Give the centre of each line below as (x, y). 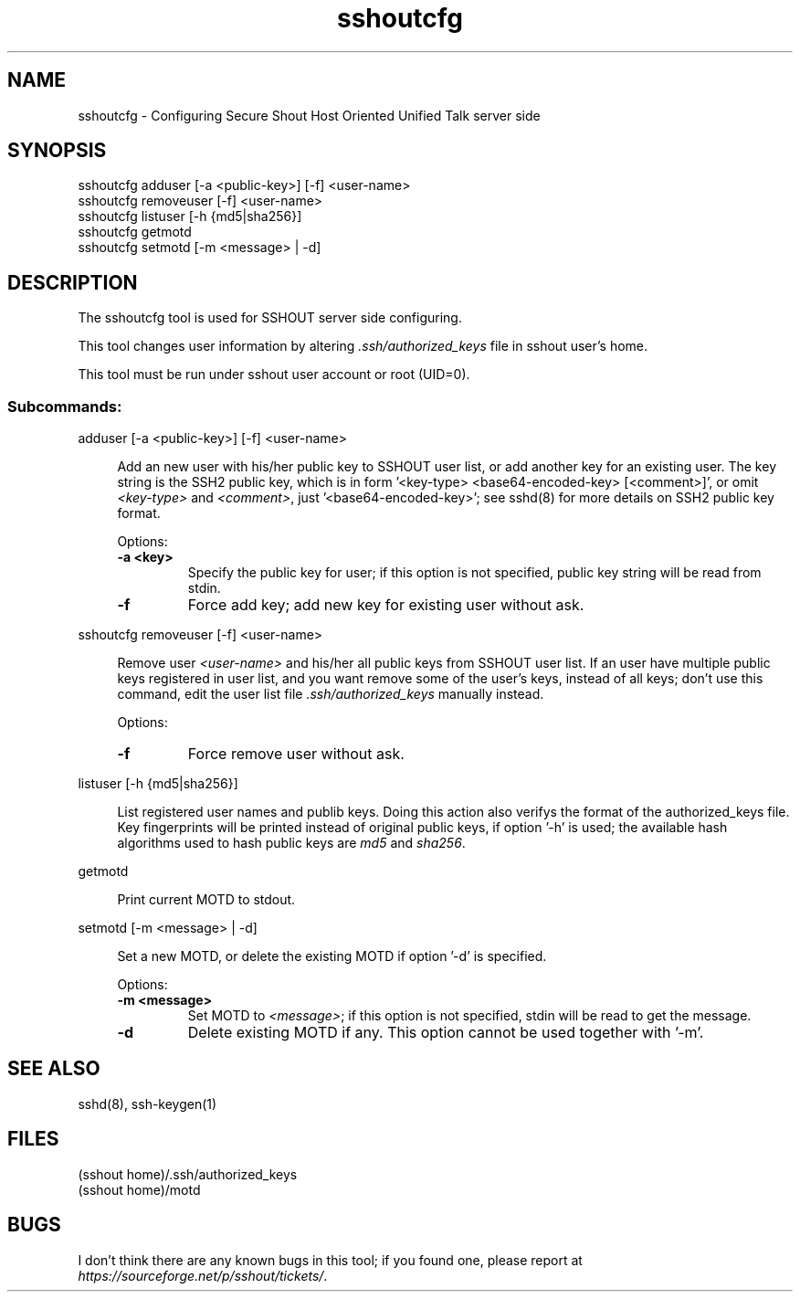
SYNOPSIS (57, 151)
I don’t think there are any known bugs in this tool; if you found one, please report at (330, 1260)
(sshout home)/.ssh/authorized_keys (188, 1174)
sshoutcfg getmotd (135, 232)
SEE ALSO (54, 1069)
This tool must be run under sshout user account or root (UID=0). (274, 375)
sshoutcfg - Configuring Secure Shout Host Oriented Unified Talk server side (309, 115)
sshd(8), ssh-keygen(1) (147, 1104)
